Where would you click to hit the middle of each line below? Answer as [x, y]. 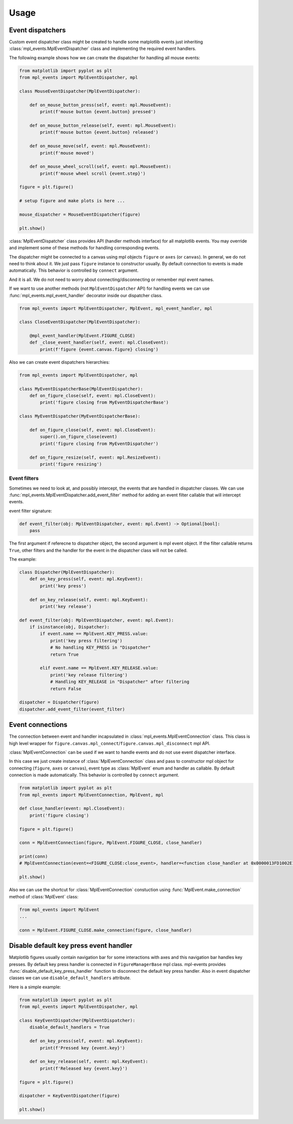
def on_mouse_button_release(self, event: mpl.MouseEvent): [103, 125]
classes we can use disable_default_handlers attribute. [70, 978]
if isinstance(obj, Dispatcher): [70, 627]
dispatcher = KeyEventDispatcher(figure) [70, 1096]
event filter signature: [31, 511]
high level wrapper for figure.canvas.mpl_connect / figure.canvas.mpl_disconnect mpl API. [110, 743]
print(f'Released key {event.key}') [84, 1068]
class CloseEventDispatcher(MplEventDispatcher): [80, 322]
